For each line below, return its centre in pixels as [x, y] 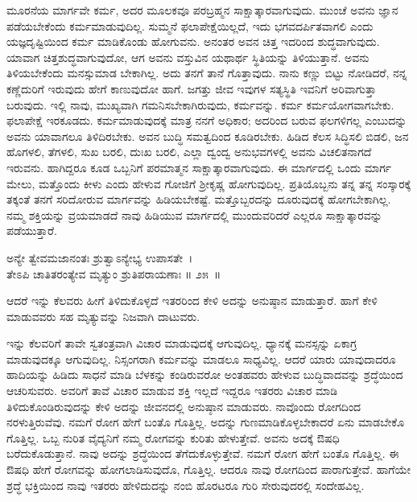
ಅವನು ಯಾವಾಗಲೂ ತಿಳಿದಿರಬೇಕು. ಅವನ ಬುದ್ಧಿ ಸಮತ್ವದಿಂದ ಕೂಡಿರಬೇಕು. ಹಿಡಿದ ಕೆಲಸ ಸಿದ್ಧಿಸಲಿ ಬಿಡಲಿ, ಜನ [208, 136]
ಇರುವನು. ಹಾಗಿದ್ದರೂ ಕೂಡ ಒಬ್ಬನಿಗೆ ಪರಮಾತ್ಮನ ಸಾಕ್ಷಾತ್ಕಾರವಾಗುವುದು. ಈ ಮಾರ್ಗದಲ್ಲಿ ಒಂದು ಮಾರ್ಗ [199, 167]
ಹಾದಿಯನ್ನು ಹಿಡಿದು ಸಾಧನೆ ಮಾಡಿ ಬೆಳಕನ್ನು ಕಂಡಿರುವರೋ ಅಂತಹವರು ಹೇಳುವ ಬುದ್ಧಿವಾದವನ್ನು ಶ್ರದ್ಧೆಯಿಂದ [205, 374]
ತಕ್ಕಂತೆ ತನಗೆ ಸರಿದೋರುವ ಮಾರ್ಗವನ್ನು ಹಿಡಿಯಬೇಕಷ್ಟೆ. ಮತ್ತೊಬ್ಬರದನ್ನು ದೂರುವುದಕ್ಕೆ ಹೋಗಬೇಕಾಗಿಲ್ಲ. [199, 199]
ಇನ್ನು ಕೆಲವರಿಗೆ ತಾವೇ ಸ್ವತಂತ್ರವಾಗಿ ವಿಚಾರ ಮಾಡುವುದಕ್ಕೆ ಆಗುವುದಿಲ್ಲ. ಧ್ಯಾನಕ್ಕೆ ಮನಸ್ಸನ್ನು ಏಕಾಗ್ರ [182, 343]
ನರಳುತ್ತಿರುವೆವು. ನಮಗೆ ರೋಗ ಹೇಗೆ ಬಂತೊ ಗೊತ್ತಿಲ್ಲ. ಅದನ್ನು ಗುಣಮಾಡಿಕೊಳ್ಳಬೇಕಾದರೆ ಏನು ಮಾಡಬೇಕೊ [206, 422]
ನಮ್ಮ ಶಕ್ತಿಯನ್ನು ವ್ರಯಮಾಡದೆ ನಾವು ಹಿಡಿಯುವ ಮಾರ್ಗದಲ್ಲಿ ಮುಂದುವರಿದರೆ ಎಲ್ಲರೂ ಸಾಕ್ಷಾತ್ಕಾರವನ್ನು [194, 214]
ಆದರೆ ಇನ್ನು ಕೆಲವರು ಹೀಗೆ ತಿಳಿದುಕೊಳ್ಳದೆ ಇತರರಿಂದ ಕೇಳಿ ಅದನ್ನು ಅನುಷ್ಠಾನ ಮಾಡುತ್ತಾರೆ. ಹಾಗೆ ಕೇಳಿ [192, 300]
